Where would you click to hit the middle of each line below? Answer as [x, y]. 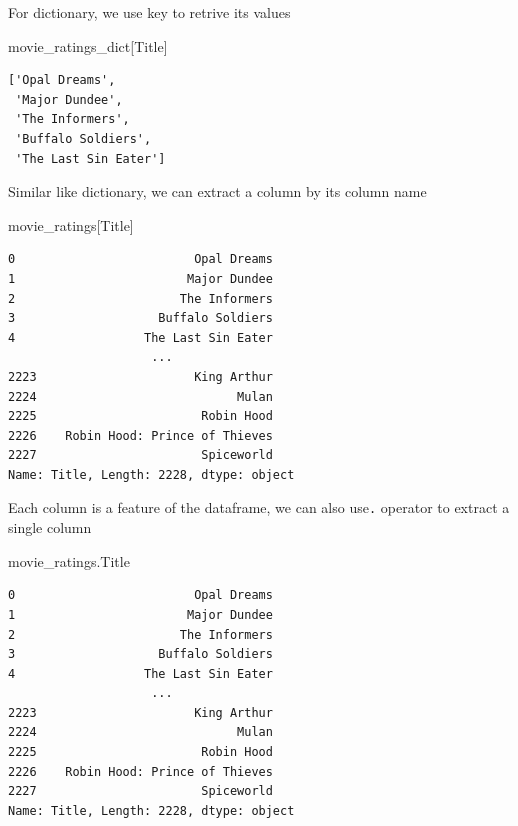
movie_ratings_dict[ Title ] [88, 45]
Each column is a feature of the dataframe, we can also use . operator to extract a [259, 507]
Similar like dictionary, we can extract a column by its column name [217, 191]
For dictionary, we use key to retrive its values [149, 12]
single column [50, 527]
